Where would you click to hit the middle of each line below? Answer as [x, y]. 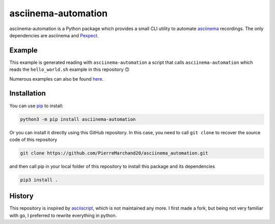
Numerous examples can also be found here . [57, 79]
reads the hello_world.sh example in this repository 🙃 [70, 69]
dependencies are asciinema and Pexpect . [54, 35]
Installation [28, 94]
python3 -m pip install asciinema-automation [78, 119]
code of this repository [33, 139]
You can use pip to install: [36, 106]
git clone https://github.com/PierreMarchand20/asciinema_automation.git [114, 153]
